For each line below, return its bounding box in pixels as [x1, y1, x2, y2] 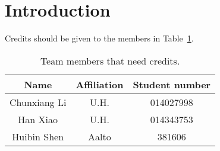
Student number [133, 77, 211, 91]
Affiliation [76, 77, 124, 91]
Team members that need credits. [40, 53, 180, 68]
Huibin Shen [12, 129, 64, 143]
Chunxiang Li [10, 95, 67, 109]
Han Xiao [18, 112, 58, 126]
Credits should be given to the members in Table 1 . [5, 32, 194, 44]
